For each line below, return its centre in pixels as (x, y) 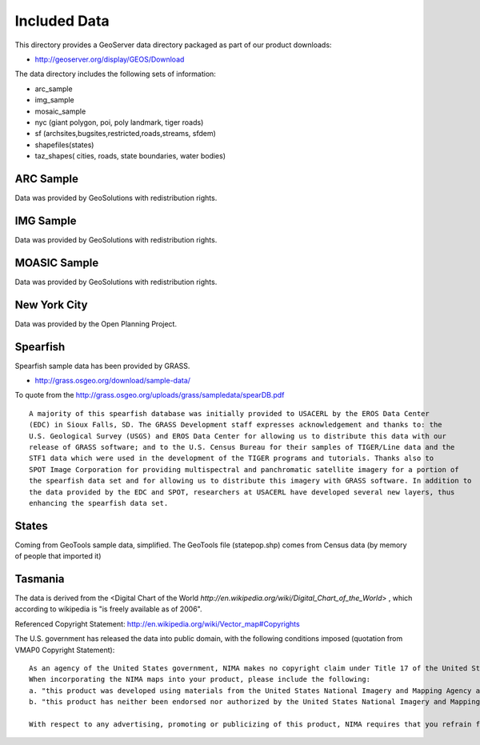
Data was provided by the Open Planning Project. (96, 323)
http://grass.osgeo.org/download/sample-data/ (113, 380)
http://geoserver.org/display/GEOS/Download (110, 59)
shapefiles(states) (64, 145)
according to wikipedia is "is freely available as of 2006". (109, 609)
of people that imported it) (58, 556)
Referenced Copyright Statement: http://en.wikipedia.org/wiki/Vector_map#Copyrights (157, 623)
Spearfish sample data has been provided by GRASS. (102, 366)
